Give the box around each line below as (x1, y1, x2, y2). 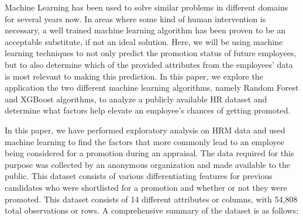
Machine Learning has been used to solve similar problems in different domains (5, 1, 288, 13)
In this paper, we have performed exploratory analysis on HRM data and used (5, 123, 285, 136)
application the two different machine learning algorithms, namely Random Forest (5, 81, 299, 94)
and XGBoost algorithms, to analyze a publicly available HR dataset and (5, 92, 267, 105)
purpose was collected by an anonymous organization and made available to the (5, 158, 290, 170)
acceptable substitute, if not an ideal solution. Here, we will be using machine (5, 35, 283, 47)
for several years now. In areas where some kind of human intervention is (5, 12, 266, 25)
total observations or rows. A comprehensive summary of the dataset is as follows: (5, 204, 299, 216)
